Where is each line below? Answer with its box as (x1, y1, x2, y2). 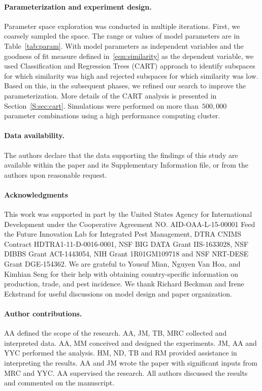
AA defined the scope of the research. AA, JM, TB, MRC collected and (4, 328, 227, 338)
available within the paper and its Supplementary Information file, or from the (4, 159, 248, 170)
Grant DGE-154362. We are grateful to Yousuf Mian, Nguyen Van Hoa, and (4, 258, 241, 269)
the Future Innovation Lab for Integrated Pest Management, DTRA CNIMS (4, 229, 242, 239)
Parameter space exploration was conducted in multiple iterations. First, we (4, 20, 240, 31)
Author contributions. (4, 308, 82, 319)
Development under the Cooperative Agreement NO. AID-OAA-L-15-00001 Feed (4, 218, 255, 229)
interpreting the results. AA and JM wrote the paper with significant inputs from (4, 357, 257, 368)
